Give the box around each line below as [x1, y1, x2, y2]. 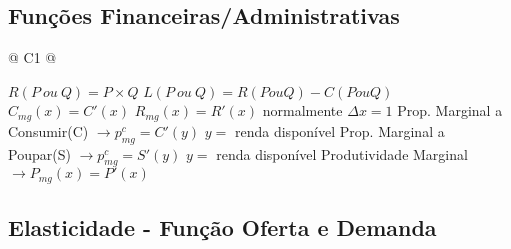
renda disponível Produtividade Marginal [216, 143, 468, 164]
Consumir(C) [8, 120, 89, 141]
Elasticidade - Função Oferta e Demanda [8, 212, 437, 243]
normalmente [262, 100, 343, 121]
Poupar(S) [8, 143, 71, 164]
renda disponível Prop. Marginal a [235, 120, 445, 141]
